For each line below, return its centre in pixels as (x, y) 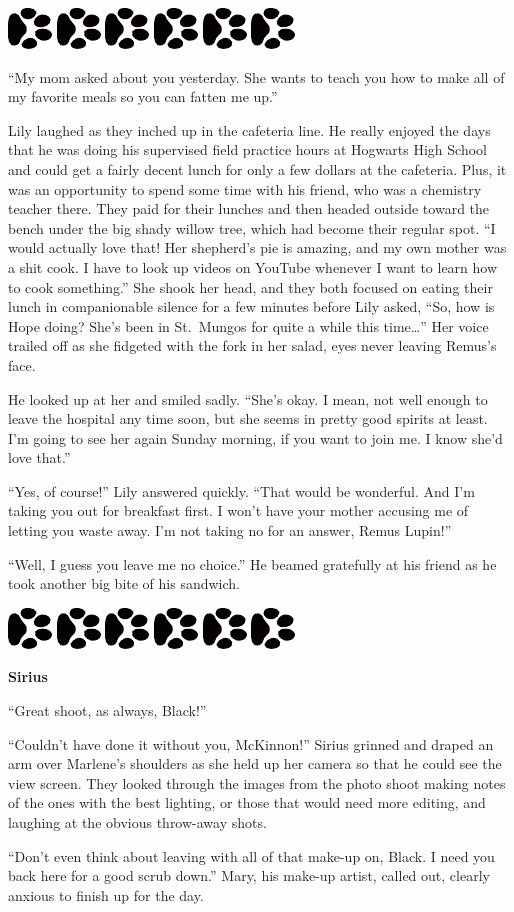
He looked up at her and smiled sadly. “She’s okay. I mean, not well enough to (248, 398)
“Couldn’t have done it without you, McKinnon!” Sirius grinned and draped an (251, 743)
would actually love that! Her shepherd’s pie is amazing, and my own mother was (257, 247)
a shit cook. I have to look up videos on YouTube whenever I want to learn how (253, 266)
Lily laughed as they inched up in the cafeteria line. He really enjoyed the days (249, 129)
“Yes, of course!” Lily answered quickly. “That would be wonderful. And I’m (241, 490)
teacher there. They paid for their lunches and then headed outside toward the (249, 208)
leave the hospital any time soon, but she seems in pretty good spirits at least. (248, 418)
